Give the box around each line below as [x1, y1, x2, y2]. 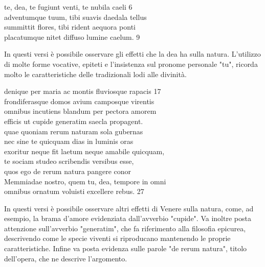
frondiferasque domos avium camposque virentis [4, 95, 154, 106]
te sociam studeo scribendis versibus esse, [4, 156, 134, 166]
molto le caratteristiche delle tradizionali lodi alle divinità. [4, 68, 187, 79]
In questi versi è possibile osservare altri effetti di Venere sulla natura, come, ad [4, 203, 254, 213]
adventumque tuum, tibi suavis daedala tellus [4, 11, 147, 22]
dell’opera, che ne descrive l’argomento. [4, 253, 127, 263]
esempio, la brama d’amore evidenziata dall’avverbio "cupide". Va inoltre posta [4, 213, 251, 224]
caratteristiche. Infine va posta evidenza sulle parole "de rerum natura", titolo [4, 243, 247, 254]
